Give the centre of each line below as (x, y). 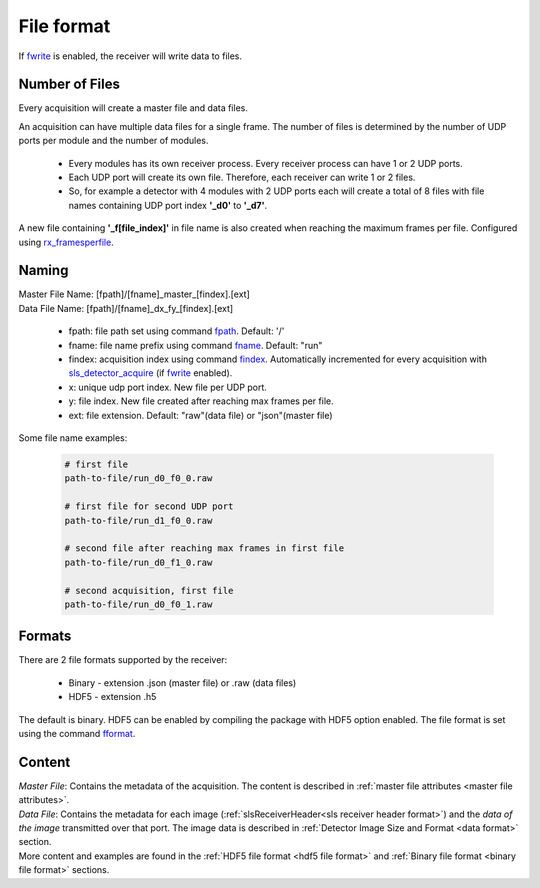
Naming (43, 270)
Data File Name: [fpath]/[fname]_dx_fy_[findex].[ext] (126, 308)
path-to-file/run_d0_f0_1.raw (138, 604)
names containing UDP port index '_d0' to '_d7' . (168, 205)
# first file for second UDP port (149, 506)
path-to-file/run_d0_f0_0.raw (138, 478)
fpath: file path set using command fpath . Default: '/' (176, 331)
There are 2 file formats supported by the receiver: (123, 660)
